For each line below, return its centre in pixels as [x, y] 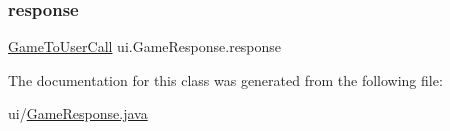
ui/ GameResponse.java [78, 113]
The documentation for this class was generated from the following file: [225, 79]
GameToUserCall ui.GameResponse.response [145, 46]
